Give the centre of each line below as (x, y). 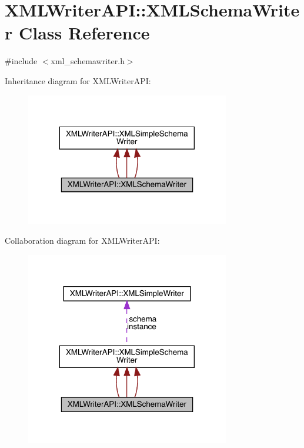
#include (21, 61)
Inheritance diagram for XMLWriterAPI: (78, 80)
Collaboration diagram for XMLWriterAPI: (82, 240)
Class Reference (84, 33)
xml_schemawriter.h (88, 61)
